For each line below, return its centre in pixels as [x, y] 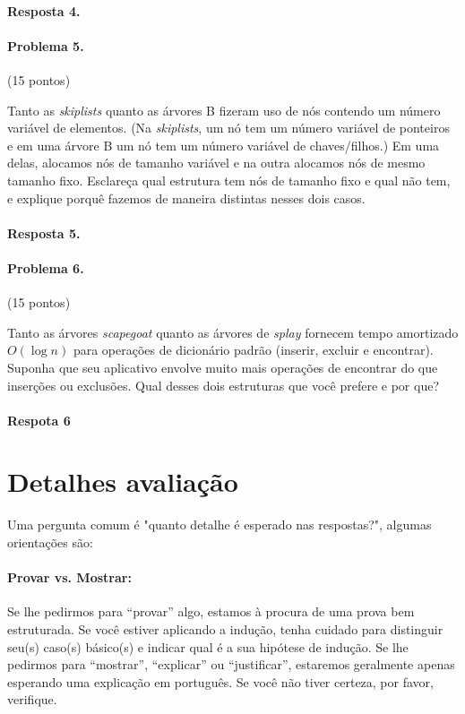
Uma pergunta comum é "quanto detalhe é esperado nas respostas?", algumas [220, 525]
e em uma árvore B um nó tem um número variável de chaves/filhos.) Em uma [224, 145]
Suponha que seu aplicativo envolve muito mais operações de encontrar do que [223, 367]
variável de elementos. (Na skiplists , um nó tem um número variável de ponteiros [228, 128]
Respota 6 [39, 420]
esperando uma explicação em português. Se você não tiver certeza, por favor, [220, 681]
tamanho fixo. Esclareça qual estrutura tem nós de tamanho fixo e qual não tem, [229, 180]
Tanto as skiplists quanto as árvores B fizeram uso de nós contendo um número [224, 110]
